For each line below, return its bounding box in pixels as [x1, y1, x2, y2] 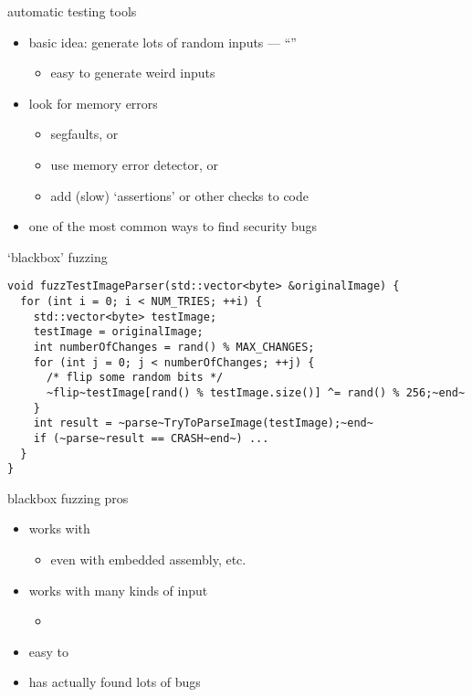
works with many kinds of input [28, 580, 208, 599]
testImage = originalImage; [33, 325, 204, 339]
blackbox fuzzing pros [7, 488, 129, 507]
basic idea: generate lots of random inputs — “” [28, 32, 297, 51]
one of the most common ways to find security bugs [28, 216, 318, 236]
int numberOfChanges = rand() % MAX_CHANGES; [33, 340, 315, 354]
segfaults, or [50, 124, 119, 143]
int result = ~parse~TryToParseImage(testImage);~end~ [33, 417, 373, 430]
